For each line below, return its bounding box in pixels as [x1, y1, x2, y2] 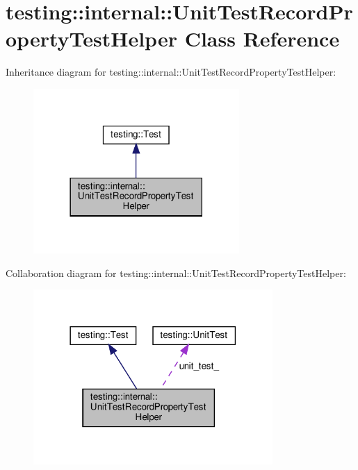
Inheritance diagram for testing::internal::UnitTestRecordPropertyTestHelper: [6, 65, 336, 79]
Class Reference [184, 24, 340, 53]
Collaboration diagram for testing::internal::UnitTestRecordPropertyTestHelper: [6, 265, 346, 280]
